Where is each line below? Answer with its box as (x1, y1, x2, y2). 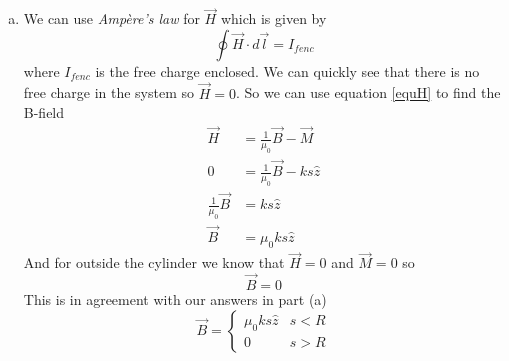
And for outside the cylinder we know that (23, 252, 285, 273)
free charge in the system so (23, 82, 195, 103)
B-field (23, 102, 65, 123)
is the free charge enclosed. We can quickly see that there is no (95, 60, 480, 81)
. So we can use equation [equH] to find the (235, 82, 501, 103)
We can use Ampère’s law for (23, 8, 200, 29)
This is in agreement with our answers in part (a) (23, 288, 327, 309)
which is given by (220, 8, 327, 29)
